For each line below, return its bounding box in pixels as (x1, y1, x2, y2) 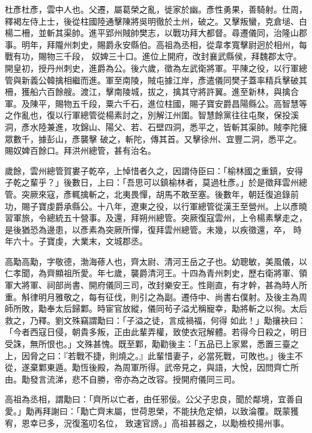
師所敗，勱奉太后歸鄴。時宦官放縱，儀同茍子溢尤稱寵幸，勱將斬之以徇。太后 (5, 302, 307, 315)
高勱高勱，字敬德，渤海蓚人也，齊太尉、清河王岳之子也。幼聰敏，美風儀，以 (5, 255, 307, 267)
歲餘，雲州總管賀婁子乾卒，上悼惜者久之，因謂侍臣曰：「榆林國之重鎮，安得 (5, 164, 303, 177)
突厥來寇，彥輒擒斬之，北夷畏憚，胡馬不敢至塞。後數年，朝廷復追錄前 (21, 187, 299, 200)
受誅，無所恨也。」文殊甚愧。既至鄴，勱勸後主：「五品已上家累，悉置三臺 (5, 338, 290, 350)
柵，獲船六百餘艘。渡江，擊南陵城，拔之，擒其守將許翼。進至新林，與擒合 (5, 85, 299, 98)
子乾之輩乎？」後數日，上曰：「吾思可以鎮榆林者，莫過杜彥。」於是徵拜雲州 (5, 176, 299, 189)
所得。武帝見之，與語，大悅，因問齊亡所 (139, 361, 299, 374)
